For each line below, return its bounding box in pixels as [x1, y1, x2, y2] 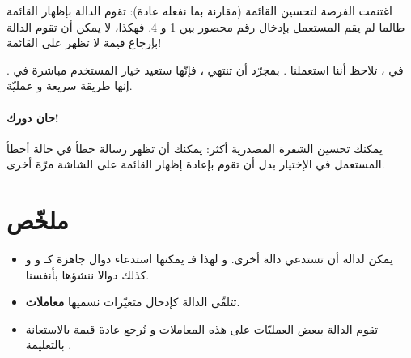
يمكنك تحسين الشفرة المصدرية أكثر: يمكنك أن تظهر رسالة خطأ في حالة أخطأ [6, 139, 383, 156]
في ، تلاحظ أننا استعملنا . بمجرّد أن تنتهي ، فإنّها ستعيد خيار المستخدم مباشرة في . [6, 61, 404, 78]
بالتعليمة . [25, 336, 72, 353]
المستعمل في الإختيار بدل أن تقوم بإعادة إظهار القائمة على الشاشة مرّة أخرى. [6, 156, 385, 173]
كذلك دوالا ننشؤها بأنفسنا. [25, 266, 150, 283]
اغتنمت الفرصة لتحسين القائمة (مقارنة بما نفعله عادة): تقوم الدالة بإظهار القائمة [6, 2, 392, 19]
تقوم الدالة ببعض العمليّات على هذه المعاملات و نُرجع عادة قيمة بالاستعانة [25, 320, 379, 337]
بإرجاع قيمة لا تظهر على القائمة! [6, 34, 162, 51]
